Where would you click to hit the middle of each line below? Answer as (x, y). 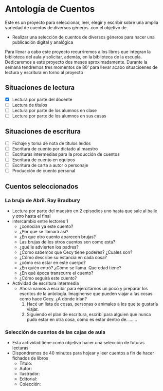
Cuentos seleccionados (42, 186)
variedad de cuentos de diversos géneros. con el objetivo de (66, 27)
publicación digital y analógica (43, 42)
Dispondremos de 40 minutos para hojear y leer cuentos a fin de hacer (83, 353)
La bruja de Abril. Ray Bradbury (43, 200)
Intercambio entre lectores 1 (40, 221)
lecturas (20, 348)
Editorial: (28, 379)
